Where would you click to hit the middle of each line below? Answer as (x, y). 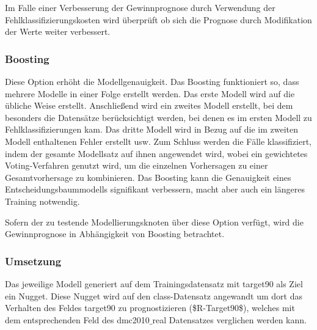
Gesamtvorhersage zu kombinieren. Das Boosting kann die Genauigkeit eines (148, 177)
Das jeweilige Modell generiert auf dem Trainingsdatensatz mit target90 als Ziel (154, 283)
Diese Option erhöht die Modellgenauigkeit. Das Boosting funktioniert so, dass (152, 81)
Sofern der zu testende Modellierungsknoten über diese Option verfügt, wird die (154, 222)
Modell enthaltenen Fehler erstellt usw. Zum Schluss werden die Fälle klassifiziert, (158, 141)
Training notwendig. (42, 201)
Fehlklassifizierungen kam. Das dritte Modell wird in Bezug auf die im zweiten (152, 129)
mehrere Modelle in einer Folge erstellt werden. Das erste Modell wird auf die (150, 93)
